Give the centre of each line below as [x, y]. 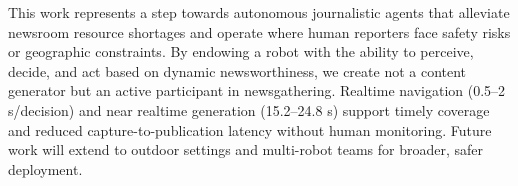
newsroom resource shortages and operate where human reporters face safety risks [259, 31]
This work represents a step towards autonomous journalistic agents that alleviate [259, 12]
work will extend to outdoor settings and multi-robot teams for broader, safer [246, 149]
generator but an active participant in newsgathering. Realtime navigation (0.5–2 [257, 90]
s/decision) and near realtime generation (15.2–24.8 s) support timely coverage [249, 109]
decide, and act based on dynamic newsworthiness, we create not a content [237, 70]
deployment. [45, 168]
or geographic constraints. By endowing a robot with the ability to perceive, [241, 51]
